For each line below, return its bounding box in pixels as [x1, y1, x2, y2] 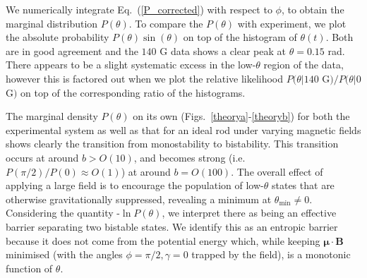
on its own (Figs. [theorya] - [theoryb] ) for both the [133, 109, 350, 123]
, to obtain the [281, 2, 344, 16]
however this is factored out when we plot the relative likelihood [6, 71, 284, 85]
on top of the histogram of [183, 30, 297, 44]
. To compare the [128, 16, 203, 30]
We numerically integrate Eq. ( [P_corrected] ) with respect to [6, 2, 272, 16]
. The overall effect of [231, 164, 323, 179]
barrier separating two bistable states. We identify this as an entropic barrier [6, 219, 338, 234]
